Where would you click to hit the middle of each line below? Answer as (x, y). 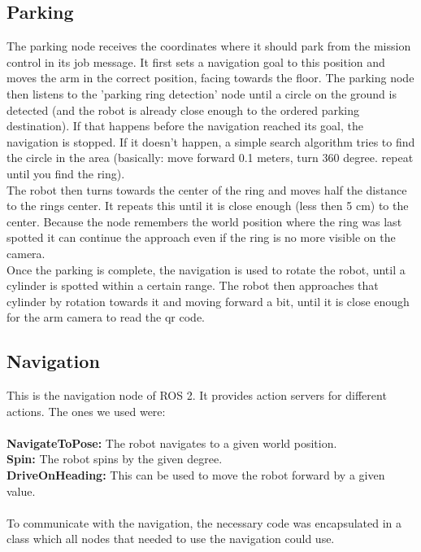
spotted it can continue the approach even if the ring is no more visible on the (201, 237)
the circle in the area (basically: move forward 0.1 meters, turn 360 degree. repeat (210, 158)
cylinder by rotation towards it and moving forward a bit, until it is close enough (208, 301)
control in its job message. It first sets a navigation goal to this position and (196, 61)
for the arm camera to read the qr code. (106, 317)
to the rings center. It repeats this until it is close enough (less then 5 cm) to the (208, 206)
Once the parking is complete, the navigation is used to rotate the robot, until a (206, 269)
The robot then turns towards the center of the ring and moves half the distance (207, 189)
